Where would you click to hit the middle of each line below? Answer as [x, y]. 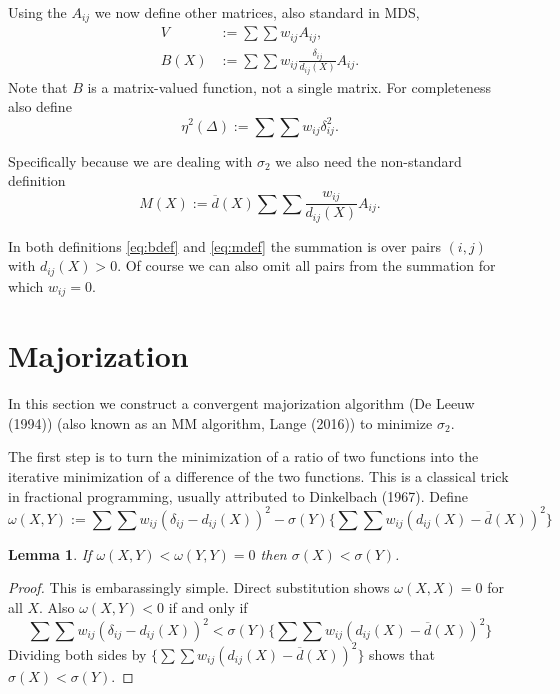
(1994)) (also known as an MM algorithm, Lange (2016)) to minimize [220, 422]
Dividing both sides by [77, 653]
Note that [38, 86]
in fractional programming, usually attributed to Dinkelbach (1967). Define [238, 495]
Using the [37, 12]
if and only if [208, 606]
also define [40, 106]
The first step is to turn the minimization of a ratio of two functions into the [243, 456]
